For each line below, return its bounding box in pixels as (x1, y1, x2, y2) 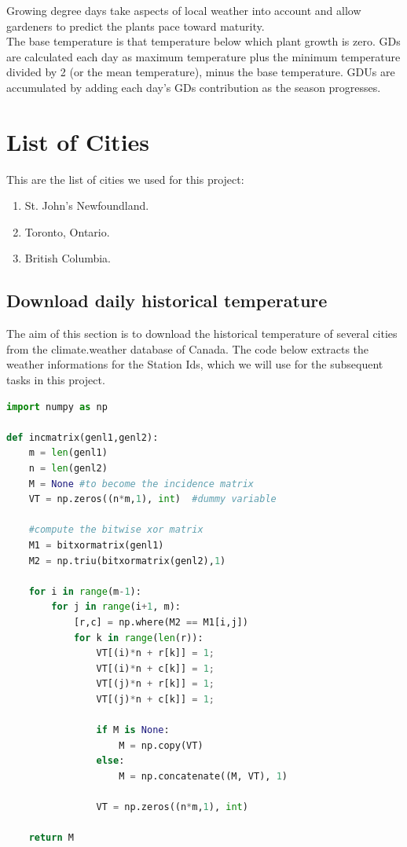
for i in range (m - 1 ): (28, 585, 141, 597)
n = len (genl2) (28, 463, 108, 475)
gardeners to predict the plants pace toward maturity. (6, 17, 265, 34)
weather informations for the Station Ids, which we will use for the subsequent (6, 356, 383, 372)
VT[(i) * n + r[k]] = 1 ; (96, 647, 214, 659)
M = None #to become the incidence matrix (28, 478, 255, 489)
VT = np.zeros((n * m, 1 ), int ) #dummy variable (28, 493, 277, 505)
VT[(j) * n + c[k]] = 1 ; (96, 693, 214, 705)
